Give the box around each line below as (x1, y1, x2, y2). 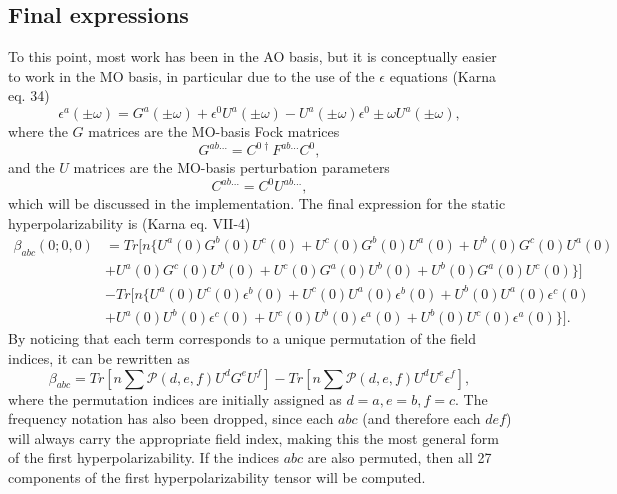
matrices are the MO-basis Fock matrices (88, 121, 340, 142)
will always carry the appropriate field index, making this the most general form (8, 427, 499, 448)
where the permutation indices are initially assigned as (8, 388, 342, 409)
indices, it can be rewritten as (8, 347, 190, 368)
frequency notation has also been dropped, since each (8, 408, 334, 429)
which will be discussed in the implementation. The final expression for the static (8, 193, 506, 214)
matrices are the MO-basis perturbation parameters (73, 157, 390, 178)
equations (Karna (389, 65, 497, 86)
